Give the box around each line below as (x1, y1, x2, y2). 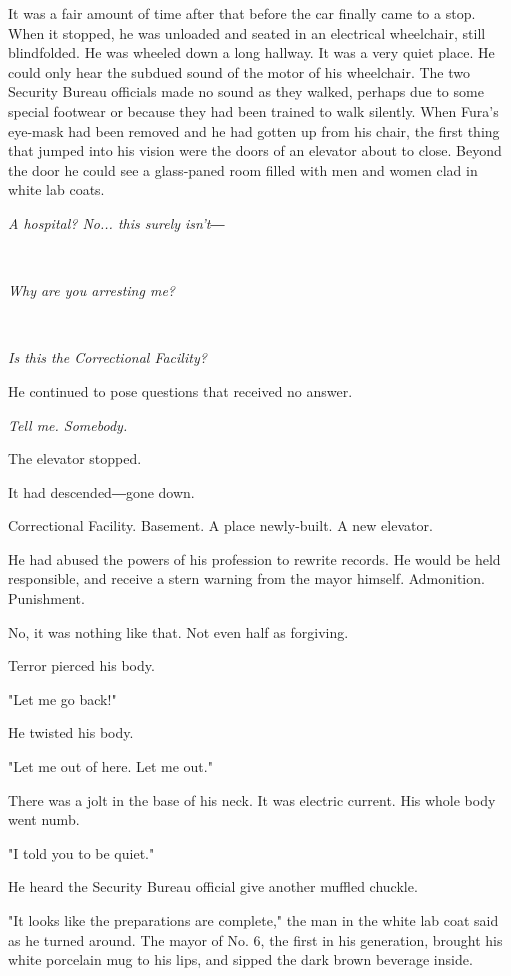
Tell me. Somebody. (8, 414, 128, 435)
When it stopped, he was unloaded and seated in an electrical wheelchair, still (8, 22, 486, 43)
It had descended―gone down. (8, 481, 195, 502)
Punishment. (8, 588, 85, 609)
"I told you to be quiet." (8, 842, 155, 863)
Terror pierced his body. (8, 655, 155, 676)
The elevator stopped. (8, 448, 142, 469)
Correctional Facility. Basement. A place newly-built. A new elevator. (8, 515, 433, 536)
